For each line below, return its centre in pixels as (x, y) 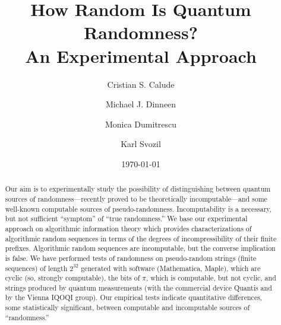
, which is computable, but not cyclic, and (211, 278)
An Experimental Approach (141, 55)
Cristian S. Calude (141, 84)
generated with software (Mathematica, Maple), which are (171, 268)
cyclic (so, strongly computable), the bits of (72, 278)
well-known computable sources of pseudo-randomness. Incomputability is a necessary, (138, 208)
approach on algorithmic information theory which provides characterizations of (128, 228)
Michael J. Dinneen (141, 104)
